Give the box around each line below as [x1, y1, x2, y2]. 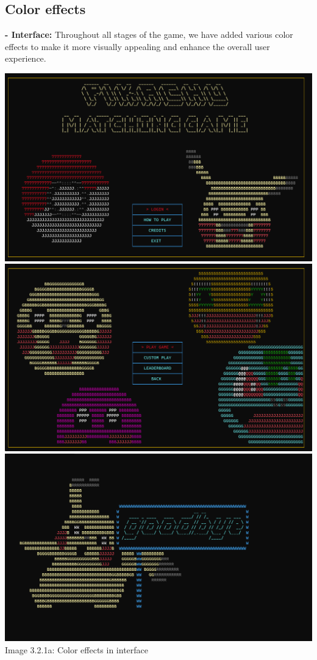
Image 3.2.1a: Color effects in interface [5, 643, 149, 656]
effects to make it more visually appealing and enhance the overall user [5, 40, 270, 53]
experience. [5, 52, 46, 65]
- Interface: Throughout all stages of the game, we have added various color [5, 28, 293, 41]
